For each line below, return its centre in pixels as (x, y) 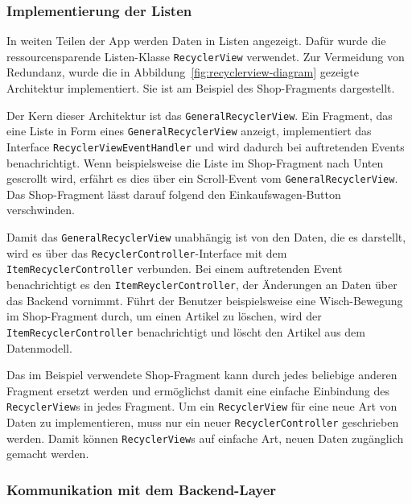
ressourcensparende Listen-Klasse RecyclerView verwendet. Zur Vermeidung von (206, 56)
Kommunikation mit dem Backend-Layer (142, 489)
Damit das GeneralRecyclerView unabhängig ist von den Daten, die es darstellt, (206, 237)
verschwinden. (41, 210)
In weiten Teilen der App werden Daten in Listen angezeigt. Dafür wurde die (196, 41)
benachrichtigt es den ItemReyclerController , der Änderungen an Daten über (202, 285)
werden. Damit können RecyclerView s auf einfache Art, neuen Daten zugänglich (205, 438)
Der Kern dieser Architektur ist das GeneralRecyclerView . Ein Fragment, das (200, 115)
